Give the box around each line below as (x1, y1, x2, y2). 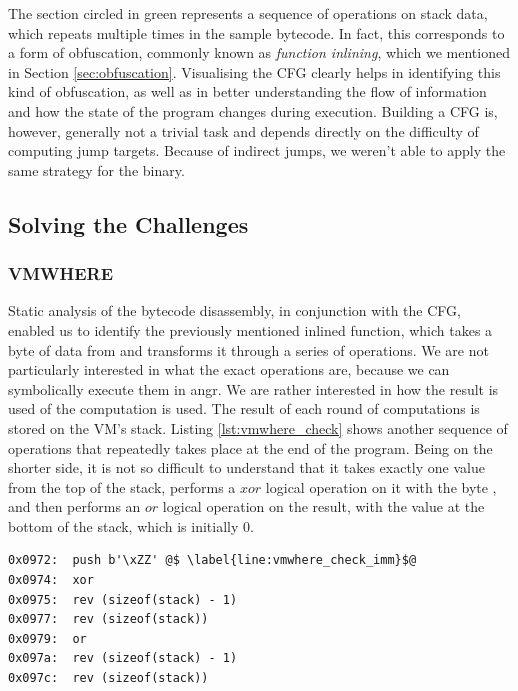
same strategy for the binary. (8, 159, 185, 180)
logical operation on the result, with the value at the (162, 496, 485, 517)
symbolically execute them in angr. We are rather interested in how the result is (8, 378, 499, 399)
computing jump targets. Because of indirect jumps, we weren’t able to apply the (8, 140, 506, 161)
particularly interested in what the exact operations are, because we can (8, 359, 450, 380)
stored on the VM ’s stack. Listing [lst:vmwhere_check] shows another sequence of (8, 417, 508, 438)
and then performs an (8, 496, 141, 517)
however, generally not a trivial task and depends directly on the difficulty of (8, 120, 479, 141)
